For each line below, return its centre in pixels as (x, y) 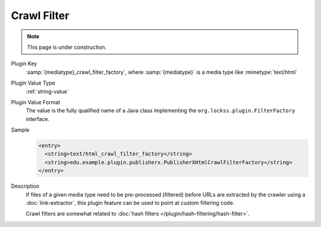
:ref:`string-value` (48, 91)
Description (25, 186)
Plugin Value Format (36, 102)
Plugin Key (24, 64)
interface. (38, 119)
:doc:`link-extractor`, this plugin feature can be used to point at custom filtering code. (130, 203)
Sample (20, 130)
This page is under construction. (67, 47)
